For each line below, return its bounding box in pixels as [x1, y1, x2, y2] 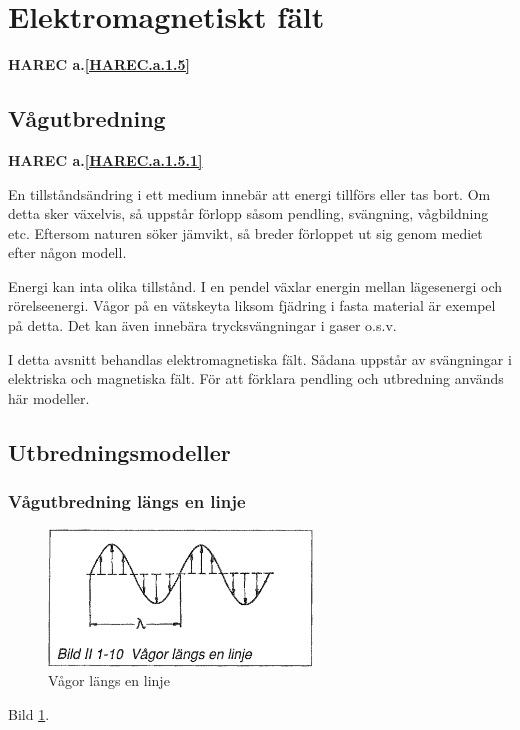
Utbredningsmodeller [8, 436, 231, 467]
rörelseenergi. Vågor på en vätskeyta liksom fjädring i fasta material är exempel [8, 295, 496, 316]
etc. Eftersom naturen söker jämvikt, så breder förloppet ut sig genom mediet [8, 222, 483, 243]
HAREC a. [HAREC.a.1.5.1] [8, 149, 203, 170]
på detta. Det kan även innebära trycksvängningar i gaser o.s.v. [8, 315, 397, 336]
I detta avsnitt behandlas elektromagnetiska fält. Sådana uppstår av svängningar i [8, 348, 512, 369]
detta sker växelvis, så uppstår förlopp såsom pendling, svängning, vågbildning [8, 203, 489, 224]
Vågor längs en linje [48, 670, 170, 691]
